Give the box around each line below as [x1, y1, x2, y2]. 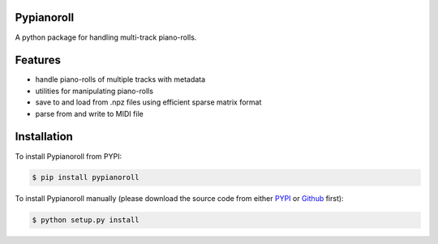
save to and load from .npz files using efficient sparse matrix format [35, 97, 262, 107]
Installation [15, 130, 73, 143]
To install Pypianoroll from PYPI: [15, 151, 122, 161]
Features [15, 54, 61, 67]
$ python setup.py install [32, 216, 140, 225]
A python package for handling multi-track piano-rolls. [15, 32, 197, 42]
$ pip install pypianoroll [32, 173, 140, 182]
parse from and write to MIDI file [35, 109, 144, 118]
